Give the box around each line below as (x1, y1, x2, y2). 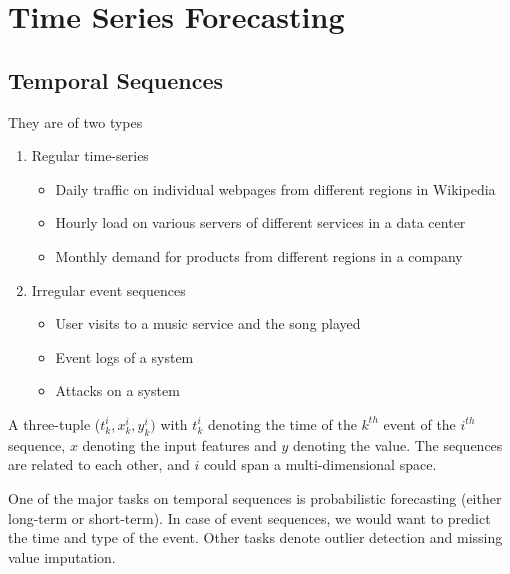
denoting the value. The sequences (292, 434, 503, 455)
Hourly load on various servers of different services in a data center (55, 212, 466, 233)
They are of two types (8, 111, 143, 132)
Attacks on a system (55, 380, 180, 401)
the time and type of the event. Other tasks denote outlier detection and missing (8, 527, 503, 548)
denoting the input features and (82, 434, 277, 455)
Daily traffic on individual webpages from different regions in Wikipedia (55, 178, 496, 199)
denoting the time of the (207, 413, 357, 434)
